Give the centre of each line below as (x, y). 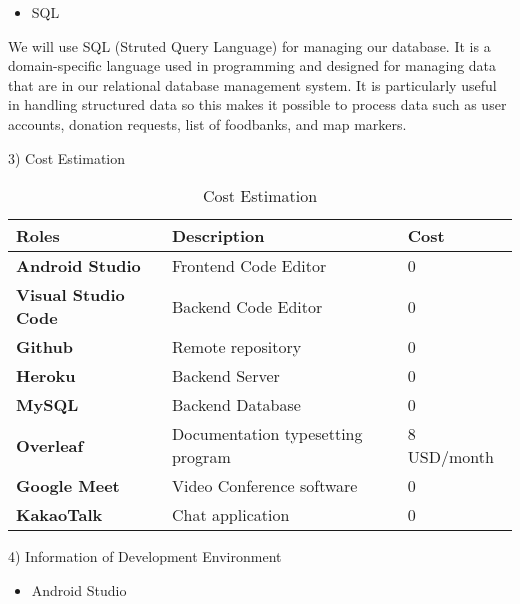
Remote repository (236, 347)
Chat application (230, 515)
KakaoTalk (59, 515)
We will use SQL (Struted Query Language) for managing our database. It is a (249, 45)
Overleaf (50, 445)
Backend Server (225, 376)
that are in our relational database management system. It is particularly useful (252, 84)
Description (218, 236)
